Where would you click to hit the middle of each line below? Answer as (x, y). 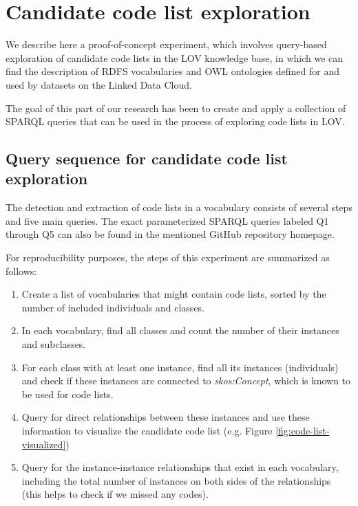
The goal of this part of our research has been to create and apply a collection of (176, 108)
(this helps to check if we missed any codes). (115, 494)
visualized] (44, 444)
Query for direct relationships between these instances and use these (166, 417)
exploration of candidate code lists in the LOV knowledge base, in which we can (175, 57)
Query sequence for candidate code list (147, 158)
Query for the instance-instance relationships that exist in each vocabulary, (180, 467)
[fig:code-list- (303, 430)
